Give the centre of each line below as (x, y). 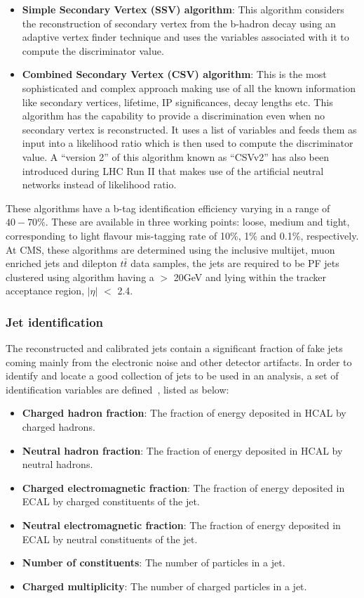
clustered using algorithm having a (80, 277)
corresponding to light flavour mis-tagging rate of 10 (118, 235)
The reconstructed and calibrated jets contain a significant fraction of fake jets (174, 348)
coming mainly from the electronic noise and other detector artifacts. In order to (179, 362)
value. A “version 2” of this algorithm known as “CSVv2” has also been (175, 156)
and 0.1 (276, 235)
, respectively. (330, 235)
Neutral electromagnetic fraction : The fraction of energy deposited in (181, 525)
